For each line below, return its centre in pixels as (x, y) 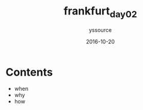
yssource (100, 30)
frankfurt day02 (100, 12)
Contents (29, 72)
